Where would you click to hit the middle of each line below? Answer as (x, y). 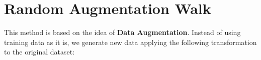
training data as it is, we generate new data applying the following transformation (130, 42)
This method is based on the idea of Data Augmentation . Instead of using (122, 32)
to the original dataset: (39, 52)
